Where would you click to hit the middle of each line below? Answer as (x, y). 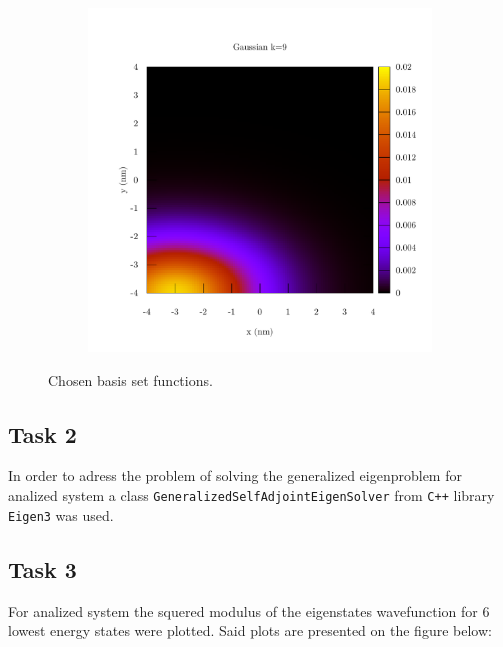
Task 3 (42, 568)
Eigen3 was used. (61, 514)
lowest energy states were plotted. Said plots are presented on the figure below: (250, 630)
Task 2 (42, 433)
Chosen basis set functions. (130, 379)
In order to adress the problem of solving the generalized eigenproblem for (235, 475)
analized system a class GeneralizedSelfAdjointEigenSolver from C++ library (251, 494)
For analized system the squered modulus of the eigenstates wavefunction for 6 (249, 610)
